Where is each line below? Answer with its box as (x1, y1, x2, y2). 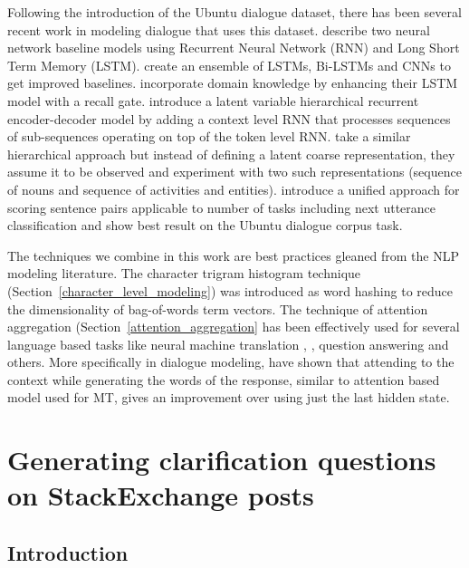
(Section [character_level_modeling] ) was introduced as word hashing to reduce (7, 281, 454, 300)
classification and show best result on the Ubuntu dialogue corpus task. (7, 216, 403, 235)
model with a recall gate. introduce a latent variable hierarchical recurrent (7, 91, 419, 110)
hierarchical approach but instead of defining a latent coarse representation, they (7, 144, 455, 163)
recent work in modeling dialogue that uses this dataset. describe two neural (7, 20, 430, 39)
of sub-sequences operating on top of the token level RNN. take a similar (7, 127, 411, 146)
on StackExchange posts (7, 477, 314, 514)
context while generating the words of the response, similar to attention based (7, 370, 440, 389)
